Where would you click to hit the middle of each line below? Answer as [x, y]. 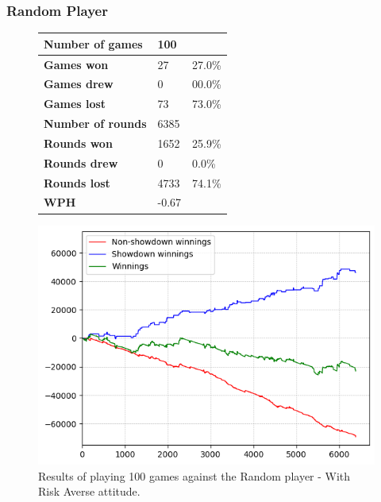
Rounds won [78, 143]
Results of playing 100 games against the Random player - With [194, 475]
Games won [76, 64]
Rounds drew [81, 162]
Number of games [93, 43]
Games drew [79, 84]
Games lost [75, 104]
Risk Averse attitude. [89, 491]
